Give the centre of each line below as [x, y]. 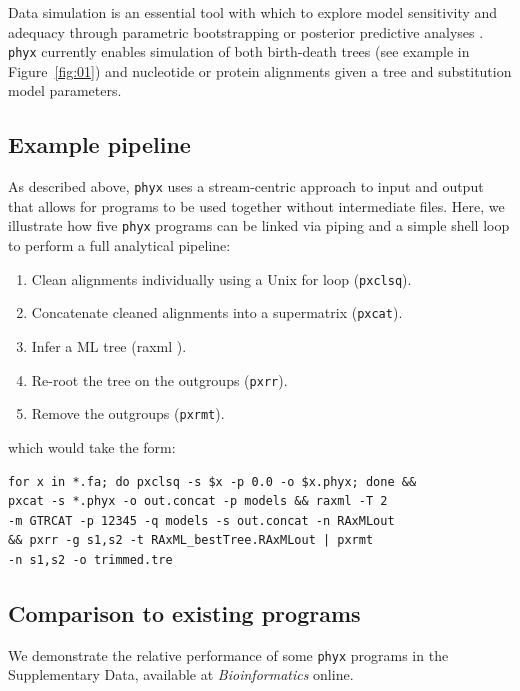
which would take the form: [92, 446]
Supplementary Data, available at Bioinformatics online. [181, 674]
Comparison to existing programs [184, 612]
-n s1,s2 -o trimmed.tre [90, 559]
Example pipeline [99, 144]
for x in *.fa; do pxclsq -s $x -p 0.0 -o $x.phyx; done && [212, 481]
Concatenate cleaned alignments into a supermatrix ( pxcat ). [217, 312]
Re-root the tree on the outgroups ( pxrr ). [159, 379]
